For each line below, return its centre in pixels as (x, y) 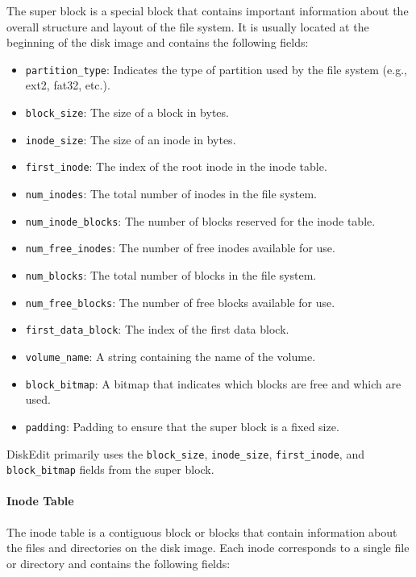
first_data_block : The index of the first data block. (157, 329)
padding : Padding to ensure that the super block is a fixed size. (182, 426)
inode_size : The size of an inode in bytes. (131, 139)
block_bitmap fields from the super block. (110, 469)
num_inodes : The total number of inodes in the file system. (171, 193)
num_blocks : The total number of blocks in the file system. (171, 274)
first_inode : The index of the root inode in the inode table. (176, 166)
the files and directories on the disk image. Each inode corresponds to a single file (208, 548)
